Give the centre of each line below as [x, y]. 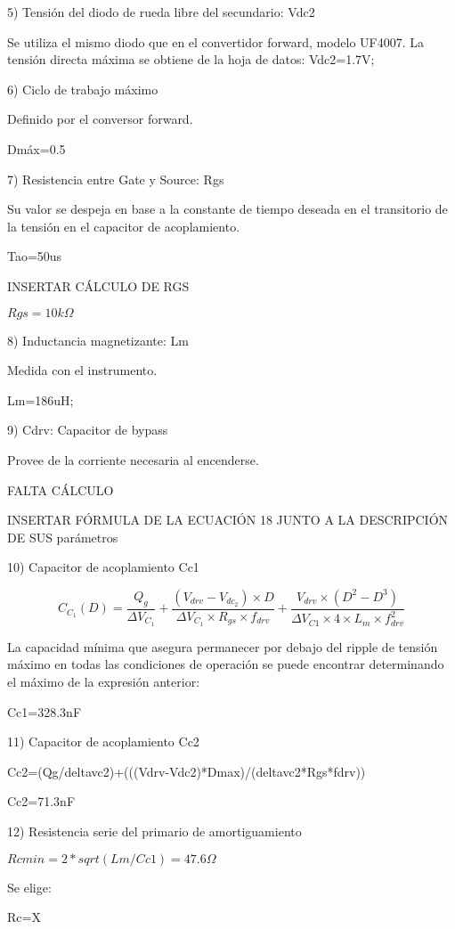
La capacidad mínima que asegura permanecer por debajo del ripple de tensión [223, 646]
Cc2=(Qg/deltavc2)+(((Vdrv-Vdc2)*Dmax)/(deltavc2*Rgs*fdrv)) [187, 771]
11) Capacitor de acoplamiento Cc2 [103, 742]
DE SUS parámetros [63, 537]
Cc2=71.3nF [41, 801]
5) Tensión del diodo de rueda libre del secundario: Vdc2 [161, 12]
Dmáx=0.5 [37, 148]
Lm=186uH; [41, 399]
